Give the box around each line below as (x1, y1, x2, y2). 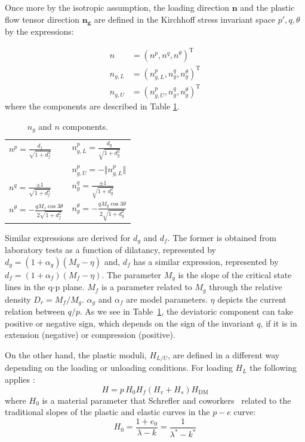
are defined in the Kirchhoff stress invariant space (94, 13, 276, 25)
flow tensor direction (5, 13, 79, 25)
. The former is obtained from (167, 231, 276, 243)
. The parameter (101, 268, 162, 281)
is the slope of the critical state (178, 268, 292, 281)
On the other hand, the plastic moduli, (5, 348, 147, 361)
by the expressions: (5, 25, 74, 38)
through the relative (209, 281, 282, 293)
